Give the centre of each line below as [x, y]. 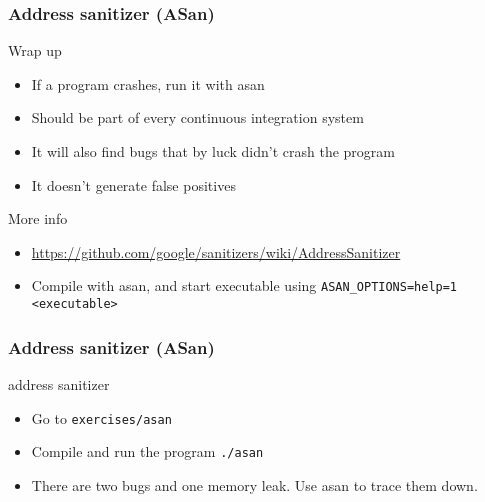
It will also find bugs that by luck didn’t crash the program [213, 151]
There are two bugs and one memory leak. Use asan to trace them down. [254, 484]
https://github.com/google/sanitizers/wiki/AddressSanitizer [216, 251]
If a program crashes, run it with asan [148, 83]
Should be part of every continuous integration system [197, 117]
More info [38, 218]
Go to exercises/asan [101, 417]
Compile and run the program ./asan [147, 451]
